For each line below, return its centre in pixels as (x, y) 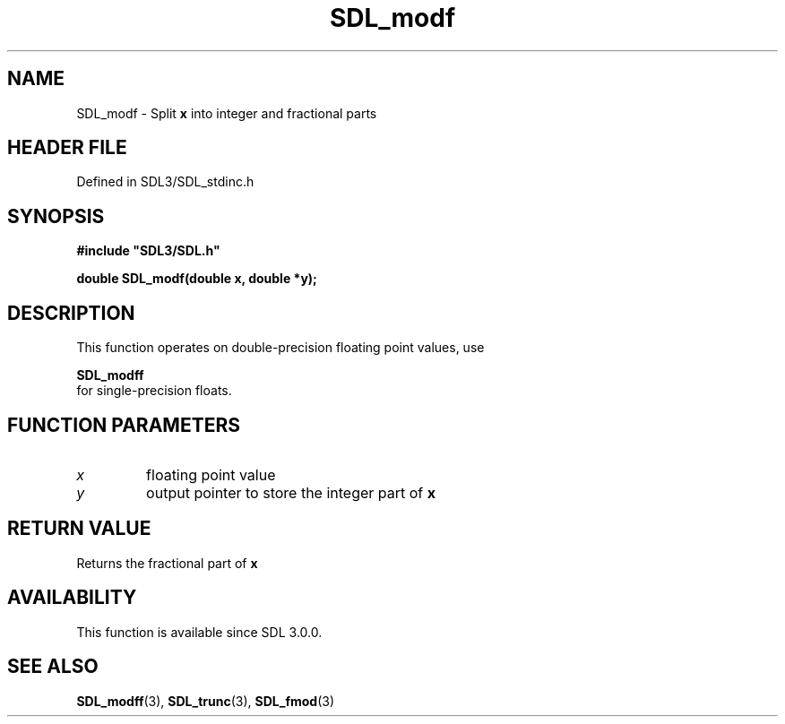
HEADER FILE (67, 148)
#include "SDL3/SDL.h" (148, 251)
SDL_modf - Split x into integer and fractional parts (227, 113)
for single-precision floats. (154, 391)
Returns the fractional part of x (167, 563)
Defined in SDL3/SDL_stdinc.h (165, 182)
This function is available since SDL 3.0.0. (199, 632)
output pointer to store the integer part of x (291, 492)
